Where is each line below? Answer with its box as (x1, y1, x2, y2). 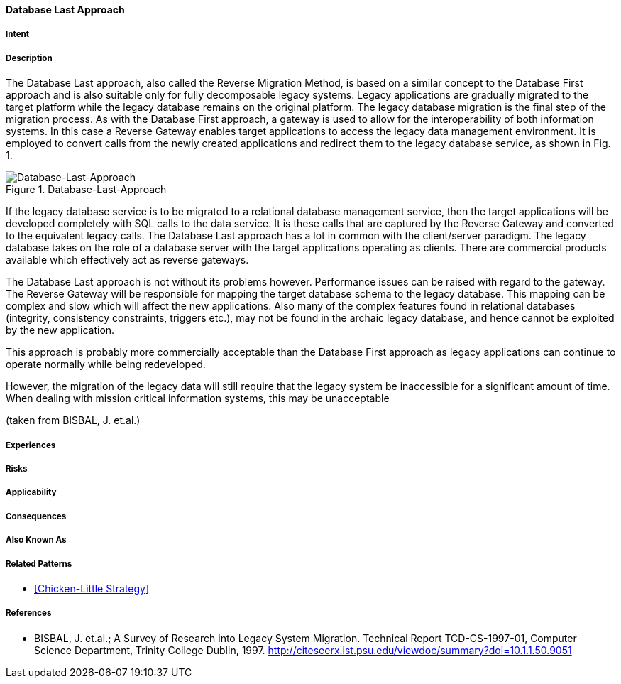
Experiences (6, 440, 56, 450)
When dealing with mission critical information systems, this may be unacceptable (6, 392, 390, 405)
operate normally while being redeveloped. (6, 358, 206, 371)
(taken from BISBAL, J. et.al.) (6, 414, 141, 427)
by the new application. (6, 324, 115, 337)
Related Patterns (6, 558, 72, 569)
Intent (6, 29, 30, 40)
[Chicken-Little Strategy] (34, 582, 150, 595)
